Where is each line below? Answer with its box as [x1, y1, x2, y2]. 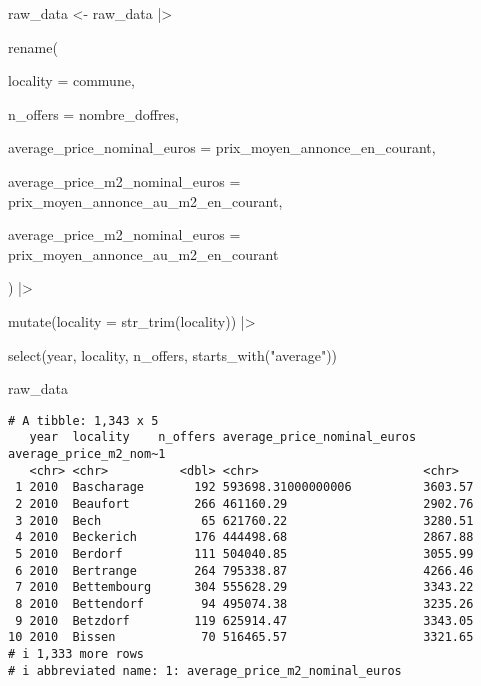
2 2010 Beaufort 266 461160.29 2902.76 [15, 497, 474, 511]
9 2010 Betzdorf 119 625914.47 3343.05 [15, 613, 474, 628]
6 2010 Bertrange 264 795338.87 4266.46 [15, 563, 474, 578]
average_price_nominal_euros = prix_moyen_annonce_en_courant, [8, 137, 436, 158]
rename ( [8, 36, 58, 57]
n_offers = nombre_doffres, [8, 103, 179, 124]
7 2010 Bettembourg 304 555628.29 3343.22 [15, 580, 474, 595]
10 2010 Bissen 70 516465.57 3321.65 [8, 630, 474, 645]
